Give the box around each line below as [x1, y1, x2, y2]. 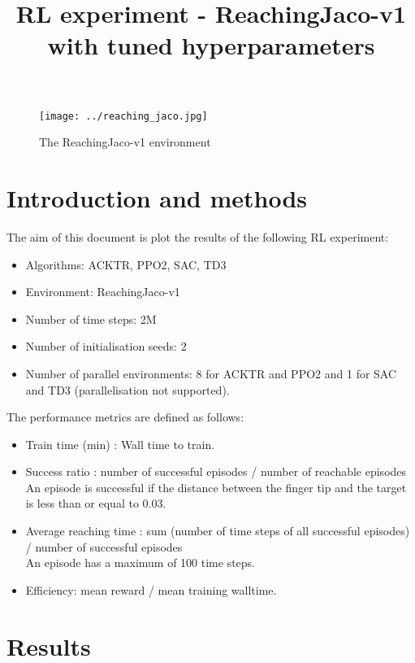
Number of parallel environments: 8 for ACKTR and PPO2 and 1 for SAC [25, 364, 397, 382]
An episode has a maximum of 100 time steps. [25, 554, 256, 571]
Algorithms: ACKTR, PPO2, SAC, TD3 [25, 255, 227, 273]
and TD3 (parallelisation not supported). [25, 381, 230, 398]
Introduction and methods [6, 181, 307, 214]
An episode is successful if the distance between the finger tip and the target [25, 478, 407, 495]
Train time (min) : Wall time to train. [25, 435, 215, 452]
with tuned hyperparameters [47, 28, 375, 62]
